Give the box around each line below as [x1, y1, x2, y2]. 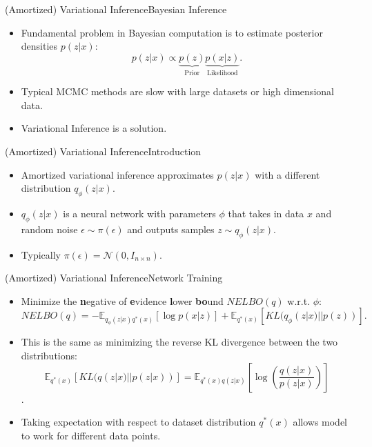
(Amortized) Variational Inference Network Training [5, 270, 223, 285]
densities [21, 39, 58, 53]
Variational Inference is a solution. [21, 121, 167, 135]
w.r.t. [287, 293, 311, 308]
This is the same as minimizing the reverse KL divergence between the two [21, 335, 338, 349]
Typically [21, 247, 61, 261]
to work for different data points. [21, 428, 161, 442]
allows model [293, 415, 348, 429]
